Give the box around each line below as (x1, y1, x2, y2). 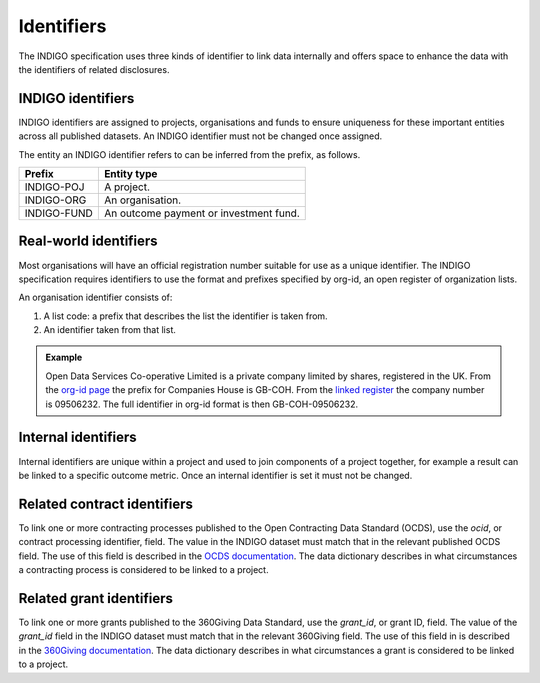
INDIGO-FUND (24, 206, 94, 220)
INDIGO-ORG (24, 193, 87, 207)
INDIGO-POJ (24, 180, 85, 194)
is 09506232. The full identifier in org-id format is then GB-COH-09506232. (45, 398, 359, 410)
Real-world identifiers (18, 233, 159, 250)
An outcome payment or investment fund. (103, 206, 300, 220)
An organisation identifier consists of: (18, 291, 173, 304)
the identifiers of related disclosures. (18, 63, 170, 75)
